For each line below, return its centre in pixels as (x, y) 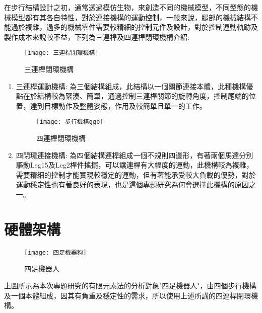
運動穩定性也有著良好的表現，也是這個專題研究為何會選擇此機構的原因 (132, 184)
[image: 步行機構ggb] (70, 122)
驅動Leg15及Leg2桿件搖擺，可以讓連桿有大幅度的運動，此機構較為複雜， (135, 165)
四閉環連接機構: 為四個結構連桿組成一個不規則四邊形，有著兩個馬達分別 (135, 155)
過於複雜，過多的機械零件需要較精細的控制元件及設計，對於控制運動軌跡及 (134, 27)
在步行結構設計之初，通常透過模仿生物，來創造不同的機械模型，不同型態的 (127, 7)
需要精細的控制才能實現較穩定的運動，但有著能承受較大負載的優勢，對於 (136, 174)
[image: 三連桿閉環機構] (61, 53)
